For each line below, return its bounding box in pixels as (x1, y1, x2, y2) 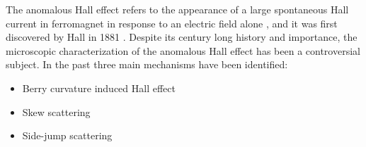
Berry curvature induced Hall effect (22, 80, 176, 95)
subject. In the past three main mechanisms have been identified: (6, 57, 288, 72)
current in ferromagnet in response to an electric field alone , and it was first (6, 15, 338, 30)
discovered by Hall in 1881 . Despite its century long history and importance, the (6, 30, 358, 44)
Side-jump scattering (22, 128, 113, 143)
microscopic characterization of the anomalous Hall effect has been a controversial (6, 43, 360, 58)
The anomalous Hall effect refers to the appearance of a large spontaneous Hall (6, 2, 349, 16)
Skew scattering (22, 104, 91, 119)
